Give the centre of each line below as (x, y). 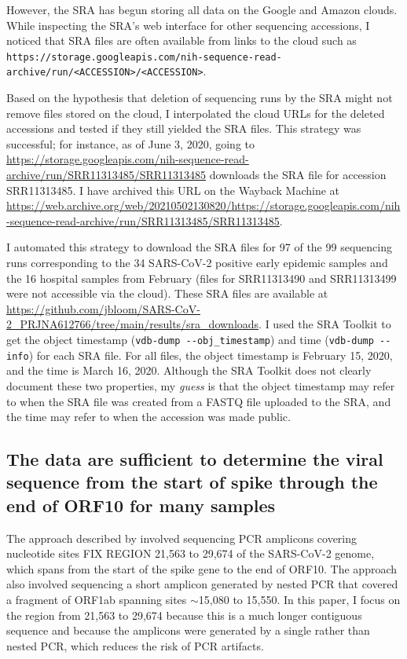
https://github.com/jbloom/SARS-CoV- (103, 308)
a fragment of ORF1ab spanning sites (97, 600)
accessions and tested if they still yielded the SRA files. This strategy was (184, 128)
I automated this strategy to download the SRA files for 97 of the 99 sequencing (199, 247)
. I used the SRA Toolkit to (325, 324)
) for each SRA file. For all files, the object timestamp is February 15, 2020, (211, 355)
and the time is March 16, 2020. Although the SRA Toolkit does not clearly (189, 370)
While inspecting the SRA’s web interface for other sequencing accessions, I (188, 25)
